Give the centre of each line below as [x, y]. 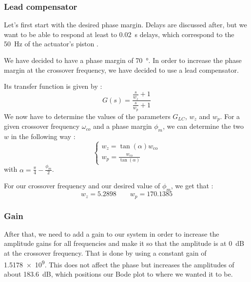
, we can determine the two [203, 126]
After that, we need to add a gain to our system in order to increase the [112, 233]
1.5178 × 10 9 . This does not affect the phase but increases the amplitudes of [119, 263]
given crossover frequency [42, 126]
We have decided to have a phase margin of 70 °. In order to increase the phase [123, 60]
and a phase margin [122, 126]
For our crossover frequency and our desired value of [82, 186]
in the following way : [43, 136]
